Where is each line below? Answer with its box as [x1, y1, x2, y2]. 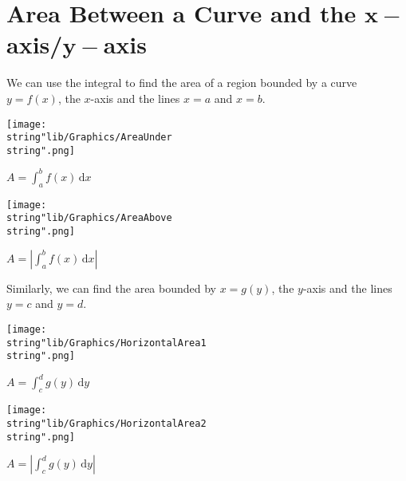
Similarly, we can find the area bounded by [6, 279, 217, 296]
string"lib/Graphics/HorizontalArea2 [6, 417, 207, 429]
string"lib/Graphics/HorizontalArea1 [6, 337, 207, 349]
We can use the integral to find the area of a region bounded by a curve [6, 74, 357, 91]
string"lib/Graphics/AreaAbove [6, 212, 172, 224]
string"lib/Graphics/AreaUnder [6, 132, 172, 144]
